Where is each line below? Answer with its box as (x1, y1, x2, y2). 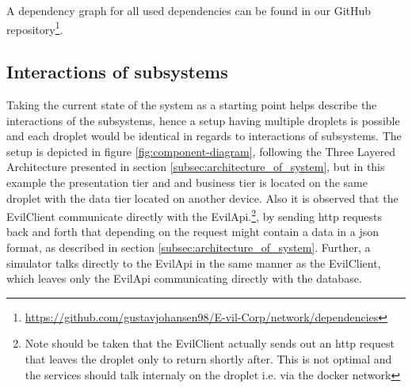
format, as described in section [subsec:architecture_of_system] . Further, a (6, 239, 371, 256)
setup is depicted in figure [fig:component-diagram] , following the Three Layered (6, 143, 395, 159)
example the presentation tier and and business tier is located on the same (6, 174, 368, 191)
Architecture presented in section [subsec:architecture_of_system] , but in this (6, 158, 385, 175)
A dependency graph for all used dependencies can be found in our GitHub (6, 2, 372, 18)
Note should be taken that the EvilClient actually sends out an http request (25, 335, 395, 352)
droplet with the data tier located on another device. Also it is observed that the (6, 189, 399, 206)
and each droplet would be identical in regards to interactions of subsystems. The (6, 127, 402, 144)
